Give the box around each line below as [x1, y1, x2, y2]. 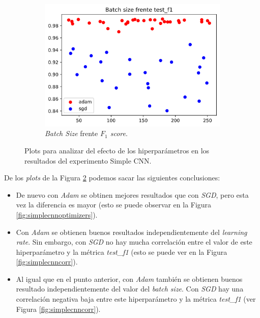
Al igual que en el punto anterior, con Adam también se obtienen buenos [16, 273, 243, 284]
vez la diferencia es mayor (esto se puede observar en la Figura [16, 199, 212, 210]
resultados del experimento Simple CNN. [24, 155, 152, 166]
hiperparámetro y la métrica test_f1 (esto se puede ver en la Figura [16, 246, 227, 257]
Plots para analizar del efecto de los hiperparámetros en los [24, 145, 210, 155]
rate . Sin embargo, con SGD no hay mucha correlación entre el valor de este [16, 236, 252, 247]
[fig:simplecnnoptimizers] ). [16, 209, 98, 220]
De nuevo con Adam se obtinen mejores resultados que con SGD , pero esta [16, 189, 249, 200]
